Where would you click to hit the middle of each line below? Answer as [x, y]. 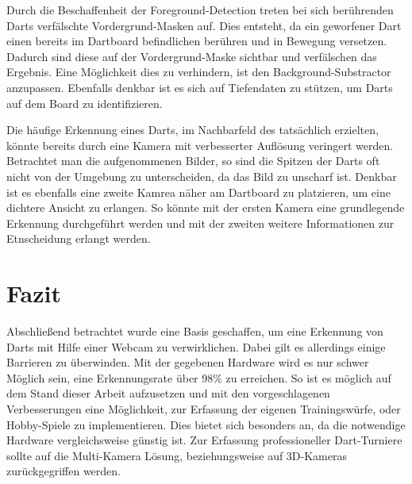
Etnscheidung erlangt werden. [79, 238]
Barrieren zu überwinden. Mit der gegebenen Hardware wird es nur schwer [188, 362]
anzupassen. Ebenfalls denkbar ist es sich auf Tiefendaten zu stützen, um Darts [200, 87]
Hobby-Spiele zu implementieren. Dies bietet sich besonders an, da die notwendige [206, 424]
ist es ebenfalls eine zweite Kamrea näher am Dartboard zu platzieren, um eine [198, 192]
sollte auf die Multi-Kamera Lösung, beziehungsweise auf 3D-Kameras [177, 455]
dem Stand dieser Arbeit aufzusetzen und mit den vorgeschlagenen [168, 393]
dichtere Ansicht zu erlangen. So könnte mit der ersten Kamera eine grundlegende [206, 207]
